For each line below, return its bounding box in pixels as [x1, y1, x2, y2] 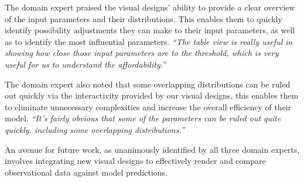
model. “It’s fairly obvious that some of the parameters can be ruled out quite [5, 112, 281, 124]
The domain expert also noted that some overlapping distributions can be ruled [5, 78, 291, 90]
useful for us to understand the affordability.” [5, 58, 166, 70]
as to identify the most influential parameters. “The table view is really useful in [5, 35, 293, 47]
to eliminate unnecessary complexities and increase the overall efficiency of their [5, 100, 292, 113]
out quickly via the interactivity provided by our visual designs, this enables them [5, 89, 299, 101]
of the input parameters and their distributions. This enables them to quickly [5, 12, 282, 24]
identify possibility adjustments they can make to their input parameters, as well [5, 24, 295, 36]
